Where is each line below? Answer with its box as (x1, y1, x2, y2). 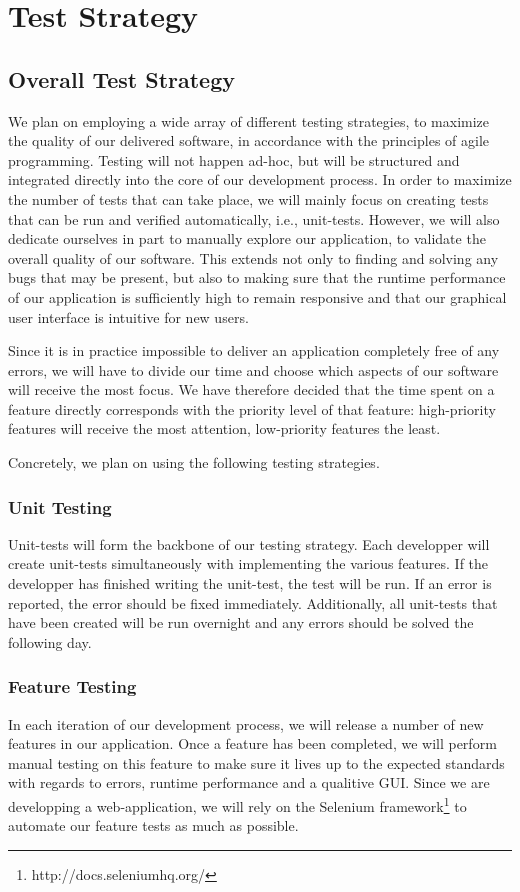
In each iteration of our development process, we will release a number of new (8, 713, 484, 734)
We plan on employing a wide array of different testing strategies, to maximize (8, 110, 490, 131)
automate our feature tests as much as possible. (8, 815, 299, 836)
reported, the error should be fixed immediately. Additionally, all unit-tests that (8, 592, 498, 613)
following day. (8, 631, 92, 652)
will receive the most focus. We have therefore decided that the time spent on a (8, 379, 495, 400)
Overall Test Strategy (8, 63, 236, 94)
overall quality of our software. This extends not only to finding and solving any (8, 247, 499, 268)
